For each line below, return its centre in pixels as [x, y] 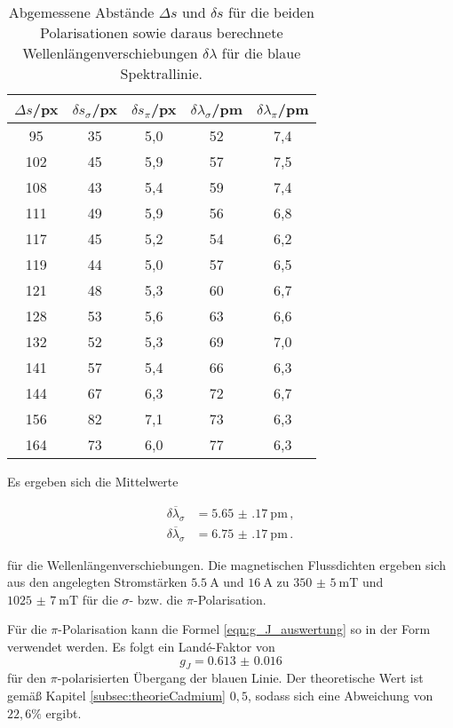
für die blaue [261, 53]
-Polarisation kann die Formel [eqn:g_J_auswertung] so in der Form [244, 629]
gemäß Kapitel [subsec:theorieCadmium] [116, 696]
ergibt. [64, 712]
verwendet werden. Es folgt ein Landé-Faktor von [141, 647]
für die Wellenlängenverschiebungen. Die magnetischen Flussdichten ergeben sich [227, 564]
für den [27, 678]
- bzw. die [156, 599]
